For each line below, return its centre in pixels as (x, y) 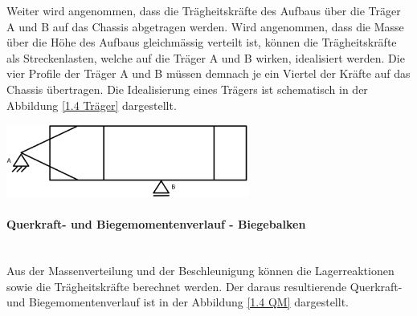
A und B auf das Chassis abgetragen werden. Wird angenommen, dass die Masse (205, 26)
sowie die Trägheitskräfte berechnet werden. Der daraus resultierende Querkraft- (204, 286)
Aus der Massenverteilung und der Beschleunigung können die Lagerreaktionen (200, 271)
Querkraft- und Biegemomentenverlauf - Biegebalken (156, 224)
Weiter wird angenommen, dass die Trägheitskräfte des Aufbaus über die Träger (204, 10)
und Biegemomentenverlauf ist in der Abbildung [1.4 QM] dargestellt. (178, 302)
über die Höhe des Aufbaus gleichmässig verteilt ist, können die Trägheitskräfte (202, 42)
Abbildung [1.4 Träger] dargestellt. (92, 105)
